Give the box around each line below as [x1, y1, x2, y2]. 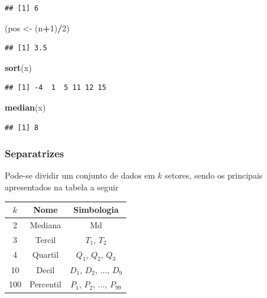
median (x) [5, 101, 46, 113]
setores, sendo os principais [164, 169, 263, 182]
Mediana [30, 218, 61, 231]
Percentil [30, 278, 61, 290]
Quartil [32, 248, 59, 261]
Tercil [35, 233, 56, 245]
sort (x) [5, 61, 32, 73]
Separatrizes [5, 146, 64, 161]
